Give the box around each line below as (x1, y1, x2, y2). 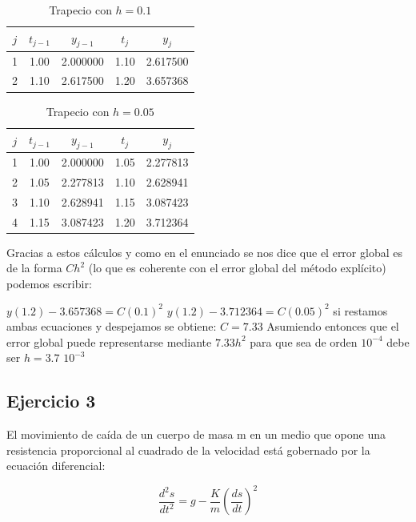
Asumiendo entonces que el (266, 318, 399, 335)
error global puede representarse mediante (6, 333, 212, 350)
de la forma (6, 259, 62, 276)
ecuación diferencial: (6, 457, 106, 474)
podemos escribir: (6, 275, 92, 292)
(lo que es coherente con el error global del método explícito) (88, 259, 386, 276)
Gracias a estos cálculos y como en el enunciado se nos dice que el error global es (6, 243, 402, 260)
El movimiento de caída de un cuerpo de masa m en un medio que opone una (6, 426, 386, 443)
